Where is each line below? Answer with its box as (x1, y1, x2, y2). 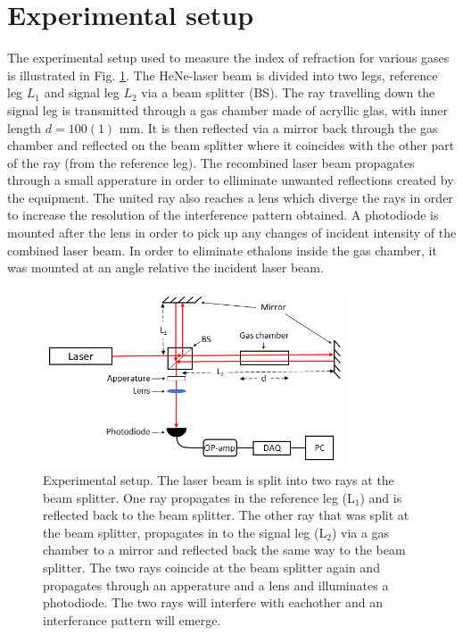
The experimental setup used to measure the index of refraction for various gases (7, 48, 450, 67)
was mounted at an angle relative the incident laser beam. (7, 258, 324, 277)
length (7, 118, 42, 137)
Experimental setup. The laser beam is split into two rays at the (43, 470, 394, 489)
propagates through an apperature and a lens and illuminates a (43, 575, 389, 594)
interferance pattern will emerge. (43, 610, 221, 629)
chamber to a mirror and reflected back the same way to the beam (43, 540, 406, 559)
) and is (360, 488, 402, 506)
